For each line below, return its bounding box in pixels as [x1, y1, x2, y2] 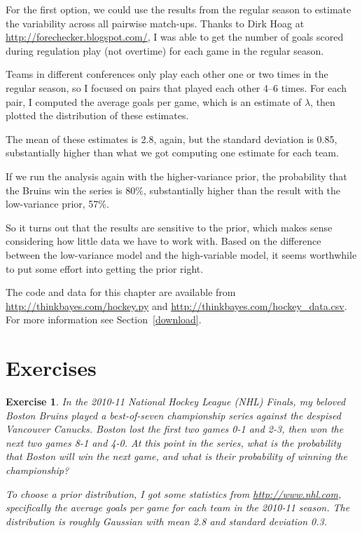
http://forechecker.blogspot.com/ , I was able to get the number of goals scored [6, 29, 344, 44]
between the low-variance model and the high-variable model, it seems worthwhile [6, 247, 357, 262]
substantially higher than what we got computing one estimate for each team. [6, 145, 339, 160]
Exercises [6, 353, 97, 382]
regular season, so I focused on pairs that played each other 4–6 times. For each [6, 80, 347, 95]
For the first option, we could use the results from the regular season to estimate [6, 2, 351, 16]
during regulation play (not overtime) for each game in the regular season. [6, 43, 324, 58]
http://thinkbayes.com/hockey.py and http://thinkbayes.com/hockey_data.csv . [6, 298, 347, 313]
